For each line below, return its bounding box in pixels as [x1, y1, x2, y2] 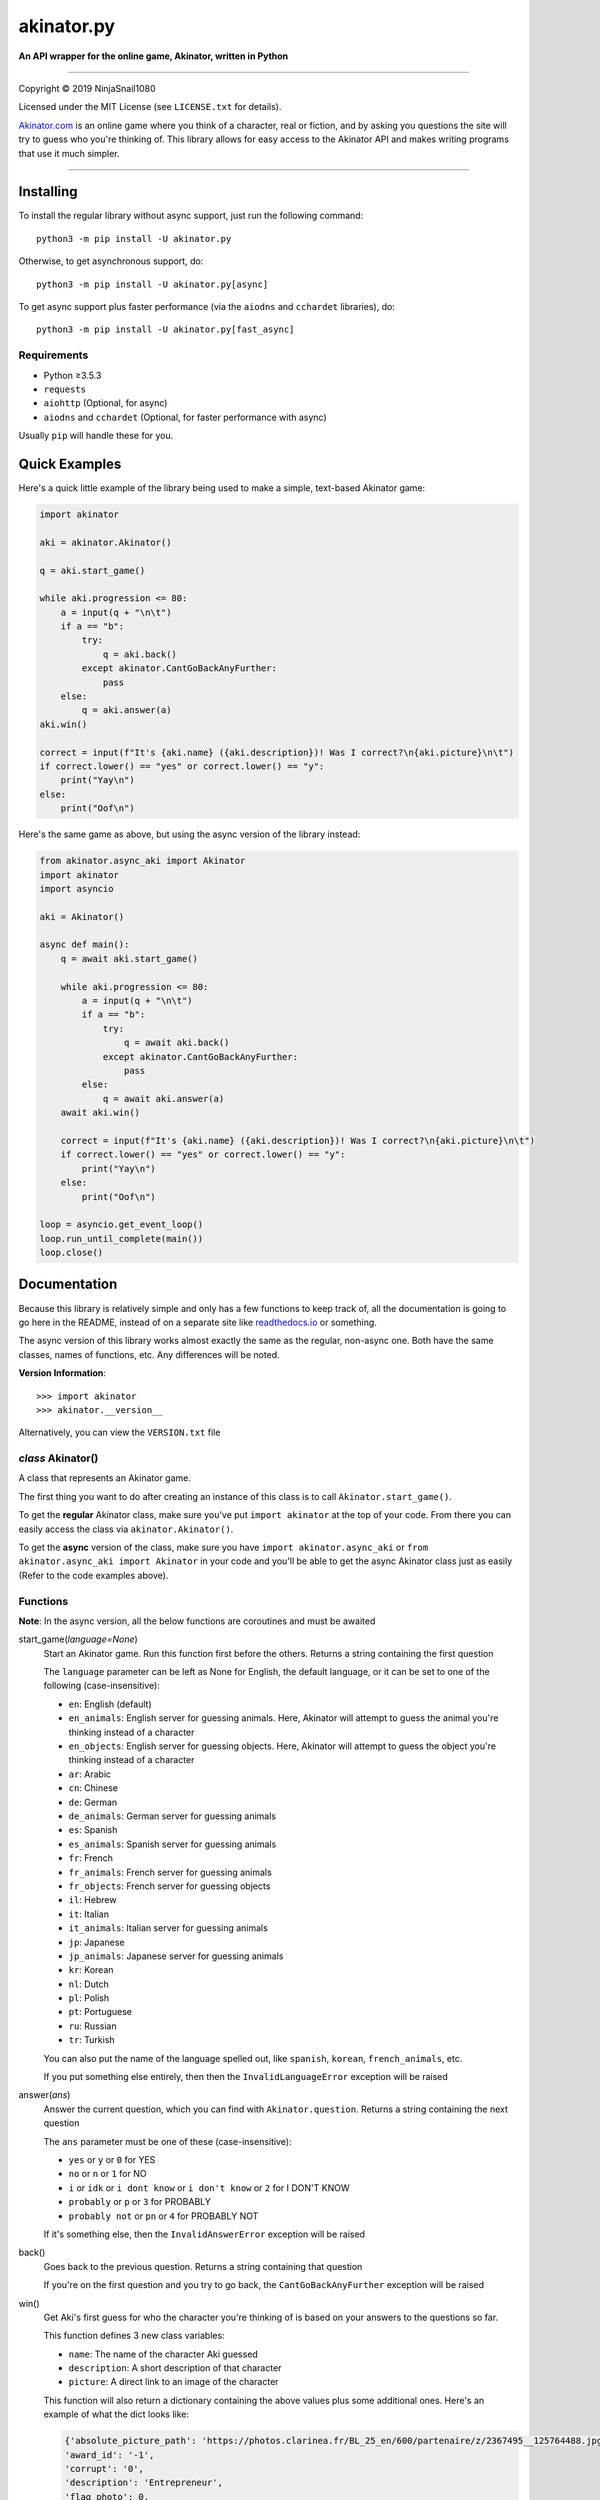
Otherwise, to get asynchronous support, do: [18, 255, 204, 267]
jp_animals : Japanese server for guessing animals [68, 1950, 284, 1962]
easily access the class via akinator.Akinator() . [18, 1523, 234, 1535]
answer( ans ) [18, 2089, 71, 2101]
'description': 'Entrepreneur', [64, 2477, 224, 2489]
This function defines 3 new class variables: [43, 2330, 225, 2342]
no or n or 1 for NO [68, 2168, 147, 2180]
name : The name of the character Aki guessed [68, 2348, 259, 2360]
